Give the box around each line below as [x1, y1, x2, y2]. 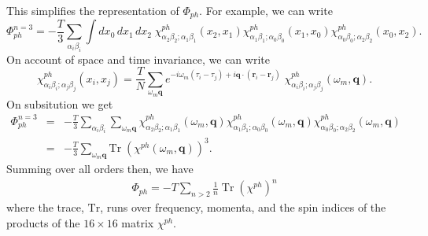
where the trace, [6, 199, 84, 216]
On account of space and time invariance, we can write [6, 50, 270, 67]
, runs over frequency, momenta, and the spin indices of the [100, 199, 386, 216]
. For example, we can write [199, 2, 333, 18]
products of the [6, 214, 80, 230]
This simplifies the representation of [6, 2, 179, 18]
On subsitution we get [6, 95, 113, 112]
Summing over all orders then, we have [6, 160, 194, 177]
